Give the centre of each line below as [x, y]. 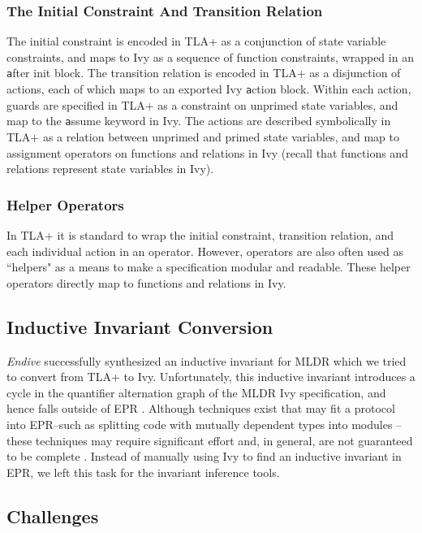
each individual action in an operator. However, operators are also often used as [205, 251]
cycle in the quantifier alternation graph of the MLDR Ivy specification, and [196, 392]
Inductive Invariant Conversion [140, 326]
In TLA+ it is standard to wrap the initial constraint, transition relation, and [200, 234]
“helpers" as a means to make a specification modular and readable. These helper [209, 267]
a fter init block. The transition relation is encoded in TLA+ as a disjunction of [204, 73]
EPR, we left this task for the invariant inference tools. [143, 472]
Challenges [53, 516]
